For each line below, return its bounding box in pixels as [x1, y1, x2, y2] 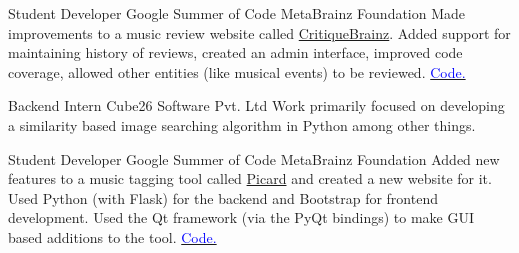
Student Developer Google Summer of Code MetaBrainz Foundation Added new [8, 148, 500, 169]
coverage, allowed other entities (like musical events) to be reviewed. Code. [8, 61, 466, 82]
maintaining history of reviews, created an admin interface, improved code [8, 42, 463, 63]
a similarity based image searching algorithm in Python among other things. [8, 114, 476, 135]
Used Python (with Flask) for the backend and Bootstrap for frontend [8, 187, 438, 208]
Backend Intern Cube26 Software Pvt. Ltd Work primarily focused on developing [8, 95, 505, 116]
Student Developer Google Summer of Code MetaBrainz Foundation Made [8, 3, 466, 23]
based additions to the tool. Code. [8, 226, 217, 247]
